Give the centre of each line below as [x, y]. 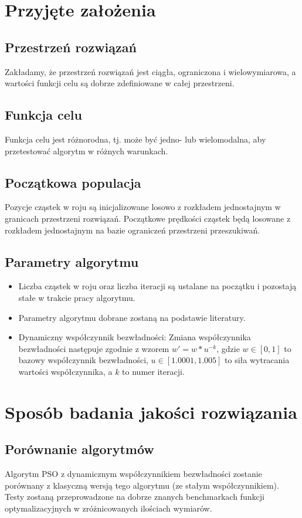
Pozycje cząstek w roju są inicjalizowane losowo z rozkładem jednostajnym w [143, 207]
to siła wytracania [257, 360]
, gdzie [228, 348]
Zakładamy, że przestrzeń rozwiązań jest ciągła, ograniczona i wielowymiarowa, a [150, 71]
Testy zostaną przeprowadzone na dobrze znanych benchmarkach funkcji [135, 497]
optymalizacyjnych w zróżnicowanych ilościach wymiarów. [108, 508]
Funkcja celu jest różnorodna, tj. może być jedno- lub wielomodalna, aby [135, 139]
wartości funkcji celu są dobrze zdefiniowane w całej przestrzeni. [120, 83]
